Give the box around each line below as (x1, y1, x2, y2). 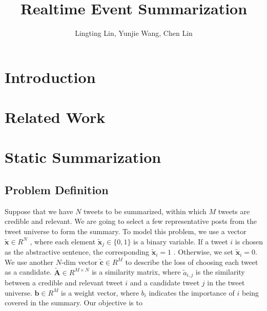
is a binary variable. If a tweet (133, 236, 228, 246)
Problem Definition (5, 182, 109, 198)
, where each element (30, 236, 96, 246)
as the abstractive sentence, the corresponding (5, 246, 149, 257)
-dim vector (61, 256, 97, 267)
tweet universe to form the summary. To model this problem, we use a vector (5, 226, 247, 237)
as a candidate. (5, 266, 52, 277)
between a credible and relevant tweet (5, 277, 123, 287)
